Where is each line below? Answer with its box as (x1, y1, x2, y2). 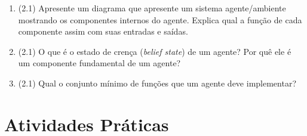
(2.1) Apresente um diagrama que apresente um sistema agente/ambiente (18, 2, 286, 14)
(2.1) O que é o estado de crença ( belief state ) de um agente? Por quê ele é (18, 45, 291, 57)
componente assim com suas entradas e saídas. (18, 25, 188, 38)
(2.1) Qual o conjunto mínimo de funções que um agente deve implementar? (18, 76, 297, 89)
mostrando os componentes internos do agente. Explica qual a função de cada (18, 13, 302, 26)
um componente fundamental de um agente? (18, 57, 181, 69)
